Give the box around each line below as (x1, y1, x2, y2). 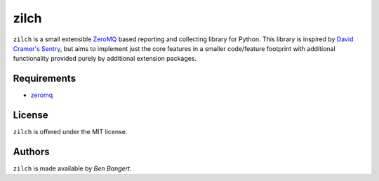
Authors (13, 145, 50, 157)
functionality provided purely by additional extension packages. (13, 55, 197, 63)
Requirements (13, 73, 77, 85)
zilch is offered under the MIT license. (13, 128, 128, 136)
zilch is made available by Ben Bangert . (13, 164, 132, 173)
